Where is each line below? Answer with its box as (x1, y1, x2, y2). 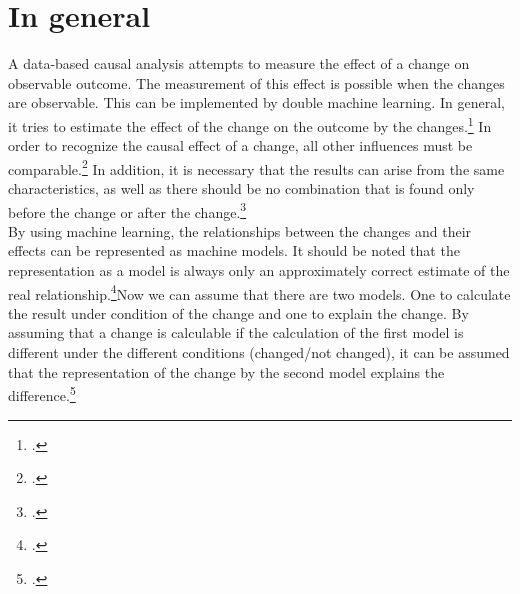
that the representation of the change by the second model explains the (8, 361, 445, 382)
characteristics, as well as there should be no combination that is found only (8, 178, 475, 198)
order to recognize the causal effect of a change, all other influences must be (8, 135, 473, 156)
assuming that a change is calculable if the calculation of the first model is (8, 322, 464, 343)
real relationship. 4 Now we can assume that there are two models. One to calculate (8, 280, 511, 304)
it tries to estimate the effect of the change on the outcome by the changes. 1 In (8, 112, 492, 136)
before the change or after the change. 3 (8, 198, 247, 222)
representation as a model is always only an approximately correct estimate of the (8, 260, 510, 281)
